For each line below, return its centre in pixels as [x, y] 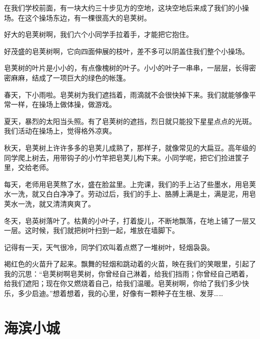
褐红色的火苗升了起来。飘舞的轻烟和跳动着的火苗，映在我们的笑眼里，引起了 [130, 264]
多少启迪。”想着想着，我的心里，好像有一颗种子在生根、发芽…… [120, 293]
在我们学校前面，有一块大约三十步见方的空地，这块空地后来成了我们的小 [123, 7]
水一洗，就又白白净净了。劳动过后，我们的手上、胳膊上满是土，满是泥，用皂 [130, 194]
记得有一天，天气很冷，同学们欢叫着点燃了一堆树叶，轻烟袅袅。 [109, 247]
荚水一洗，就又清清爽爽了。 [49, 203]
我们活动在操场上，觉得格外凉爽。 [60, 131]
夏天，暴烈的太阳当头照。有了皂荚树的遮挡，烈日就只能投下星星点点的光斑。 [130, 121]
